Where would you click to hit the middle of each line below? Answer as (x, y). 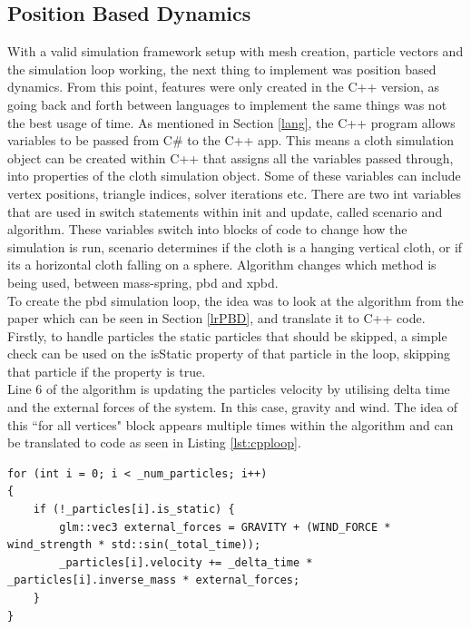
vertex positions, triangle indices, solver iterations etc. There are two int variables (235, 193)
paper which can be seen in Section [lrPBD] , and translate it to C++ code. (216, 318)
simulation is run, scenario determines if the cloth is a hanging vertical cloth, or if (235, 246)
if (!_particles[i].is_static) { (134, 510)
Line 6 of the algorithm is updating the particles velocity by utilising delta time (229, 389)
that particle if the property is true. (107, 371)
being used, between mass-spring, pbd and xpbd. (143, 282)
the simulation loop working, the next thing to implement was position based (222, 69)
